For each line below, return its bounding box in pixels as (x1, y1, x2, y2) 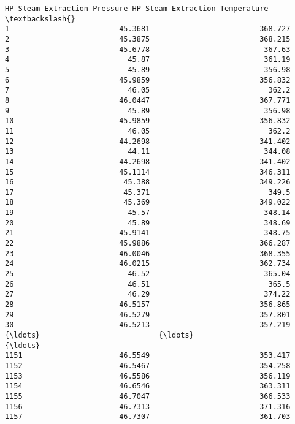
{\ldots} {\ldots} (5, 331, 194, 339)
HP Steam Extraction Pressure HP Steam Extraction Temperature (5, 4, 269, 13)
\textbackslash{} (5, 14, 75, 23)
